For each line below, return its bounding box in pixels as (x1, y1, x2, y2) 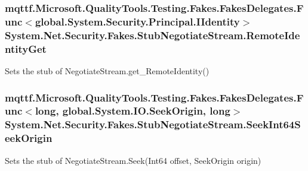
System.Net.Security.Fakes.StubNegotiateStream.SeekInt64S (5, 117, 301, 132)
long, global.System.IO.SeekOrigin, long (35, 103, 230, 118)
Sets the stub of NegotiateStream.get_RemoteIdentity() (5, 64, 210, 77)
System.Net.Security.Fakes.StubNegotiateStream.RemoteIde (5, 27, 300, 42)
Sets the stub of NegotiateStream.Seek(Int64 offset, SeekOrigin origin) (5, 154, 261, 166)
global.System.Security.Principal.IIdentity (35, 14, 240, 28)
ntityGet (5, 41, 47, 56)
